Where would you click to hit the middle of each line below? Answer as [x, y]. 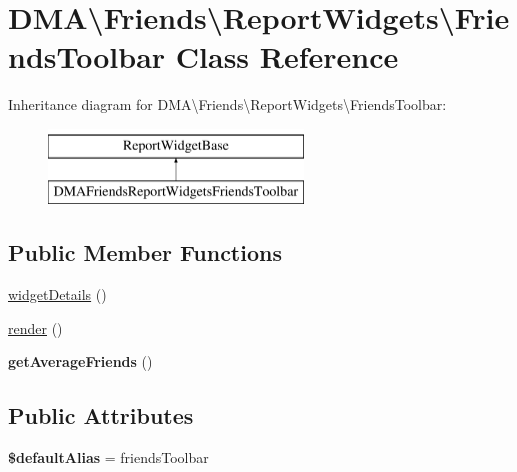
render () [35, 327]
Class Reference [287, 56]
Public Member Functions [145, 252]
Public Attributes [101, 415]
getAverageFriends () [80, 361]
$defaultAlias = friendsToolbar [108, 457]
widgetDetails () [57, 294]
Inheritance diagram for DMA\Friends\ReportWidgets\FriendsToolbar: [227, 104]
